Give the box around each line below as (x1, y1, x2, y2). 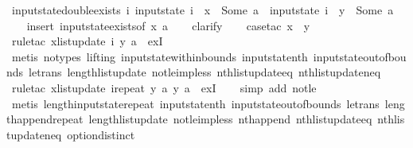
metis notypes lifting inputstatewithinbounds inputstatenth (11, 48, 308, 64)
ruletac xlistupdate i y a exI (11, 33, 163, 49)
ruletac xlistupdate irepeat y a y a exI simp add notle (11, 79, 317, 95)
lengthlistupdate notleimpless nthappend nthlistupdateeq (88, 111, 372, 127)
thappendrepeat (6, 111, 84, 127)
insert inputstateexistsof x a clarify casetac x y (26, 17, 310, 33)
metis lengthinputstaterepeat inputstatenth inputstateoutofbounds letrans (11, 95, 380, 111)
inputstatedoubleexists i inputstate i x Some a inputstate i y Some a (11, 2, 394, 18)
